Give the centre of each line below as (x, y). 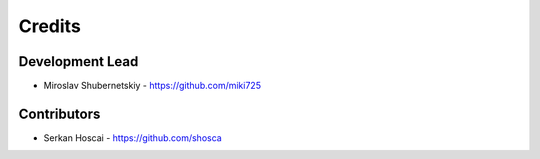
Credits (50, 26)
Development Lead (78, 61)
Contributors (59, 113)
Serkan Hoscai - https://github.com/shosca (132, 137)
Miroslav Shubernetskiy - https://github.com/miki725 (152, 86)
